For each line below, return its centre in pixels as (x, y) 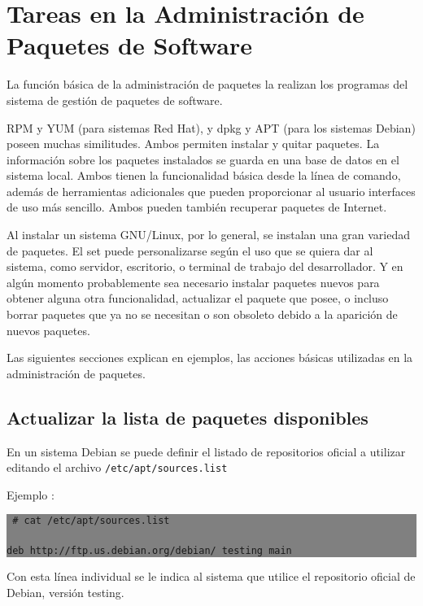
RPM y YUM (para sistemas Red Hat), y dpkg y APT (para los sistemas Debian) (211, 127)
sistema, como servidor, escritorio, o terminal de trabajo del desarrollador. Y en (205, 266)
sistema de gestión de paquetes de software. (115, 100)
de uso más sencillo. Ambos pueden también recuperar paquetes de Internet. (197, 207)
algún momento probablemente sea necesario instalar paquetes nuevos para (193, 282)
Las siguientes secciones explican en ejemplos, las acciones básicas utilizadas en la (210, 357)
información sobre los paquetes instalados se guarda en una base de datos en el (203, 159)
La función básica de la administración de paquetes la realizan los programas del (207, 84)
